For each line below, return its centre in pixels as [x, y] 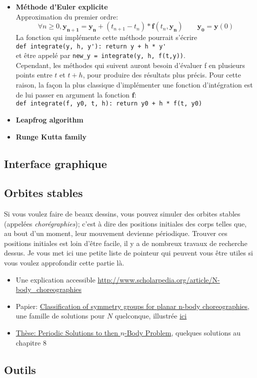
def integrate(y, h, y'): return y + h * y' [91, 46]
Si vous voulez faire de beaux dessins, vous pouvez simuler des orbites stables [122, 214]
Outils [20, 369]
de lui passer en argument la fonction [73, 94]
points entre [34, 75]
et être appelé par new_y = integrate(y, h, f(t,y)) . [100, 55]
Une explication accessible [55, 279]
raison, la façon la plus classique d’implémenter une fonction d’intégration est [134, 85]
